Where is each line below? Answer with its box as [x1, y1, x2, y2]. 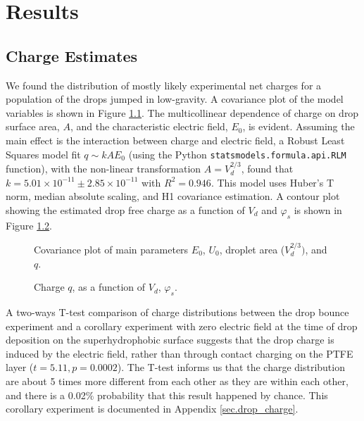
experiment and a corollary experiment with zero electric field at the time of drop [6, 318, 358, 333]
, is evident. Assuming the [242, 119, 355, 134]
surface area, [6, 119, 60, 134]
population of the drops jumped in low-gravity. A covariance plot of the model [6, 92, 344, 106]
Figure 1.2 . [6, 218, 52, 232]
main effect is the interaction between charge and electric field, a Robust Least [6, 132, 345, 147]
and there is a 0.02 [6, 387, 86, 402]
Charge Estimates [6, 44, 138, 66]
